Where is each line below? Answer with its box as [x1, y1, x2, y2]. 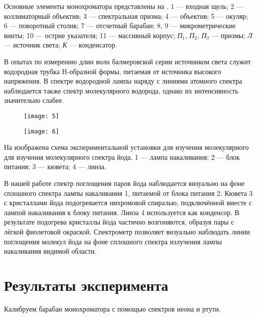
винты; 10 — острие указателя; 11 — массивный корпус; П [4, 30, 183, 40]
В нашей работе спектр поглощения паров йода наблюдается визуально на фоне [4, 178, 245, 188]
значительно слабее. [4, 95, 64, 105]
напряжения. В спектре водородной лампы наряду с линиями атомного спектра [4, 76, 242, 86]
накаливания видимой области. [4, 246, 97, 256]
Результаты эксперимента [4, 274, 169, 295]
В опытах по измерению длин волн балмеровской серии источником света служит [4, 56, 251, 66]
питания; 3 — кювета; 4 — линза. [4, 161, 106, 172]
